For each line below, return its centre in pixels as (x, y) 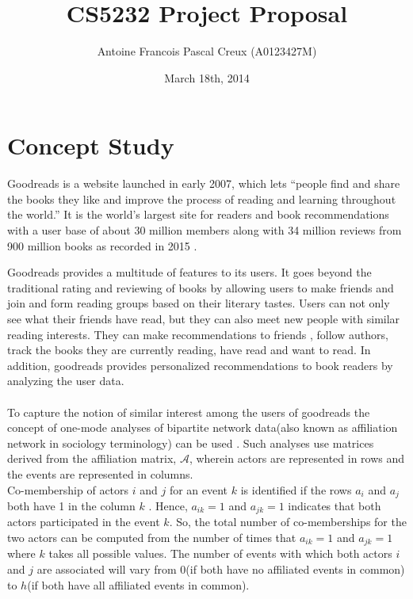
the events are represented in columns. (100, 473)
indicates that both (335, 505)
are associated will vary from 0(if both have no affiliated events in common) (221, 569)
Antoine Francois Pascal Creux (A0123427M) (207, 51)
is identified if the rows (296, 489)
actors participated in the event (84, 522)
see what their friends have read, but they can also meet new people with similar (204, 319)
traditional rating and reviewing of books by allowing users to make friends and (201, 287)
